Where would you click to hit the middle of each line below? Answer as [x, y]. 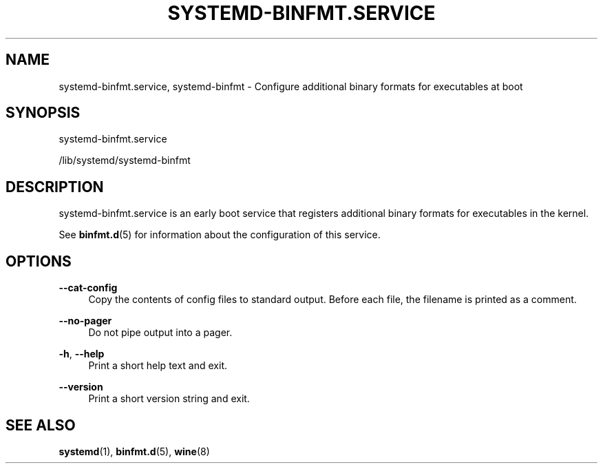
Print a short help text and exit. [158, 366]
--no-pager [85, 321]
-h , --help [82, 354]
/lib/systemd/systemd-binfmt [125, 160]
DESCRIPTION [55, 187]
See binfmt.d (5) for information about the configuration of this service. [220, 235]
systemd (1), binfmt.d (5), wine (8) [134, 451]
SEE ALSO [41, 425]
